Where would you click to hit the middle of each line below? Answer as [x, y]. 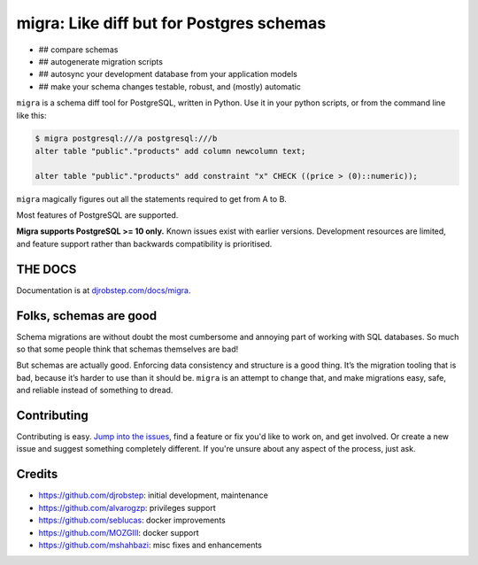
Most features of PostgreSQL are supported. [97, 215]
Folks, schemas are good [87, 316]
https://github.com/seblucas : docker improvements [132, 520]
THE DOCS [46, 269]
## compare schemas [78, 50]
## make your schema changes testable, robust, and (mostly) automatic [170, 86]
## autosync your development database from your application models [168, 74]
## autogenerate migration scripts [101, 61]
